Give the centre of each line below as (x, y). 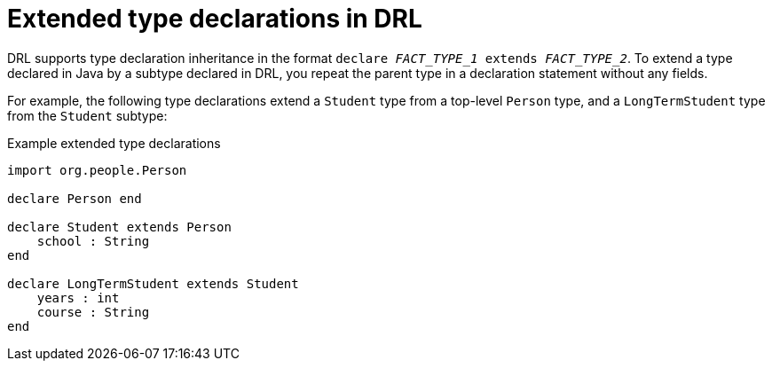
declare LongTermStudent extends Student (153, 283)
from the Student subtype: (87, 115)
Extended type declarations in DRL (215, 19)
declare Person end (75, 198)
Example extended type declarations (114, 143)
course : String (93, 312)
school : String (93, 241)
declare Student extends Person (119, 227)
